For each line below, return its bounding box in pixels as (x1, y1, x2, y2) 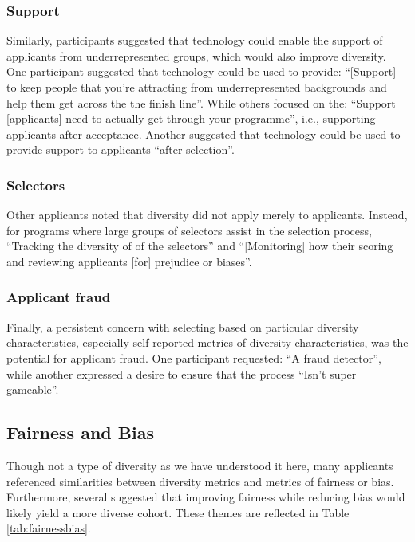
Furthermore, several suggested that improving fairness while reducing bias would (6, 489, 405, 505)
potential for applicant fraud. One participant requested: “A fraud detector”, (6, 349, 381, 366)
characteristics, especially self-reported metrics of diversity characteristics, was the (6, 334, 409, 351)
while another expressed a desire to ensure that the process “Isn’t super (6, 365, 357, 382)
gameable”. (6, 381, 59, 398)
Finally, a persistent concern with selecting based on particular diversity (6, 318, 359, 335)
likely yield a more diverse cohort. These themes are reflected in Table (6, 504, 350, 520)
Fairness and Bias (6, 420, 154, 445)
